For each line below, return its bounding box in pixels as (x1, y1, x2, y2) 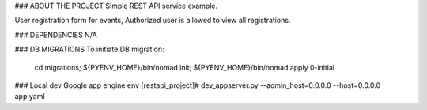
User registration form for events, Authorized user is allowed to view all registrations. (14, 16, 291, 25)
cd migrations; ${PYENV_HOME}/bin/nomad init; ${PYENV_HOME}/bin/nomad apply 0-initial (34, 63, 335, 72)
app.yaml (14, 92, 45, 101)
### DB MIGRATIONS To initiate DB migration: (14, 44, 164, 55)
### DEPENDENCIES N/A (14, 30, 98, 40)
